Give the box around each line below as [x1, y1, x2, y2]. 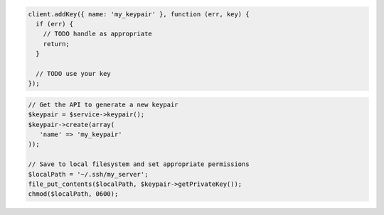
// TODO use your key [36, 70, 112, 77]
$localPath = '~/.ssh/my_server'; [28, 170, 149, 178]
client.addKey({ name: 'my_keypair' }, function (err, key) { [28, 10, 250, 18]
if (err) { [36, 20, 74, 28]
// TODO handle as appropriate [43, 30, 152, 38]
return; [43, 40, 70, 48]
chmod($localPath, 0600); [28, 190, 119, 198]
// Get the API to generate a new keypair [28, 100, 178, 109]
